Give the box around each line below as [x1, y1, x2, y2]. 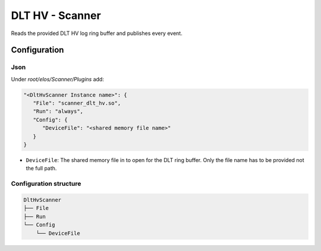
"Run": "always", [33, 108, 83, 115]
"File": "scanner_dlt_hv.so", [33, 100, 121, 107]
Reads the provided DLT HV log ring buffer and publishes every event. [11, 30, 182, 37]
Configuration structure [11, 180, 81, 188]
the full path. [26, 165, 57, 172]
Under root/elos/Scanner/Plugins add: [11, 75, 104, 82]
